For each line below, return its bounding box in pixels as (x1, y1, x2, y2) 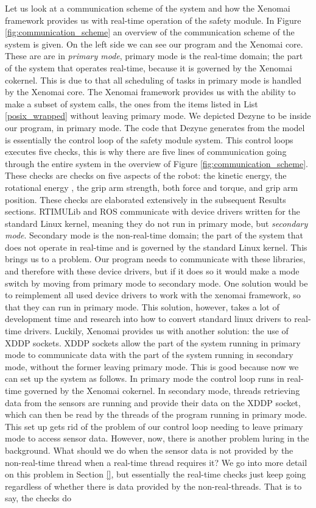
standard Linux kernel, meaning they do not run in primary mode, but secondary (5, 216, 308, 229)
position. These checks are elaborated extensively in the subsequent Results (5, 193, 286, 206)
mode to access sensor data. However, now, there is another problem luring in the (5, 432, 309, 445)
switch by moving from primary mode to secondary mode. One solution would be (5, 276, 308, 289)
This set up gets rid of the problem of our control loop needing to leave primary (5, 420, 303, 432)
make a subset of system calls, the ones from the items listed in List (5, 97, 258, 110)
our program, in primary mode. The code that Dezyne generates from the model (5, 121, 305, 134)
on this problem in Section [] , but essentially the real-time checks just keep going (5, 468, 306, 481)
